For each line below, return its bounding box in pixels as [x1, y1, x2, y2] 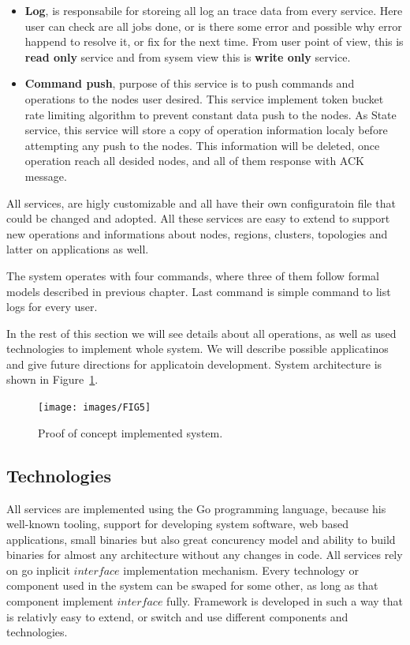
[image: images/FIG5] [38, 402, 151, 414]
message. [24, 167, 67, 184]
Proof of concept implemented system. [38, 424, 223, 441]
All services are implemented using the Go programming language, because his [6, 500, 386, 516]
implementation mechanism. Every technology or [123, 561, 359, 578]
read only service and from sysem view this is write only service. [24, 48, 351, 65]
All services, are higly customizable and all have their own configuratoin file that [6, 194, 396, 211]
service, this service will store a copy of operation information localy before [24, 122, 388, 138]
